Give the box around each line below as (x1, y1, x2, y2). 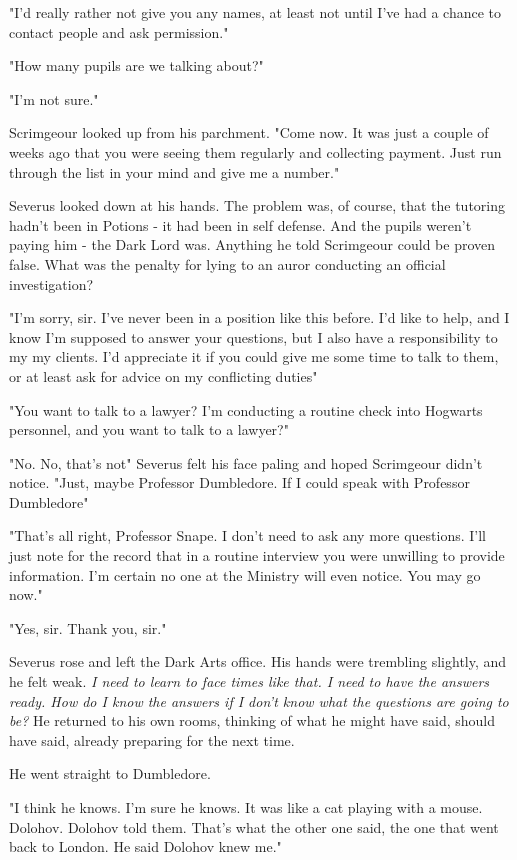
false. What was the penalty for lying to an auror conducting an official (9, 253, 446, 274)
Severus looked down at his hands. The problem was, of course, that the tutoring (9, 195, 505, 216)
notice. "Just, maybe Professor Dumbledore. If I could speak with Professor (9, 472, 470, 493)
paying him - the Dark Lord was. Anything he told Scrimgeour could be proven (9, 234, 496, 255)
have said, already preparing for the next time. (9, 729, 295, 750)
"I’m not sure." (9, 88, 99, 109)
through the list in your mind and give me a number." (9, 161, 340, 182)
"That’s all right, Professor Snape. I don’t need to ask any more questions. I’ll (9, 525, 487, 546)
